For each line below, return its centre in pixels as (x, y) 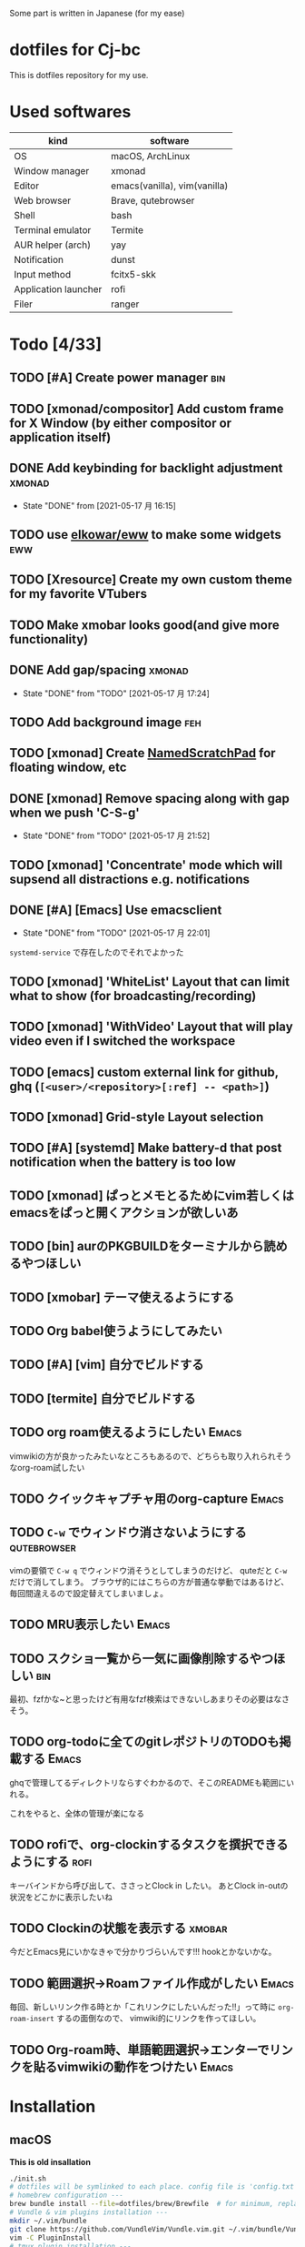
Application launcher (58, 288)
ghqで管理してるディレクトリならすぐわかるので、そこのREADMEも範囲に (148, 1782)
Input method (42, 274)
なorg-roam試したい (47, 1467)
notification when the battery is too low (123, 1163)
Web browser (43, 200)
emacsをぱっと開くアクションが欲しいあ (124, 1213)
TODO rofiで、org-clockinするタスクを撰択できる (149, 1845)
